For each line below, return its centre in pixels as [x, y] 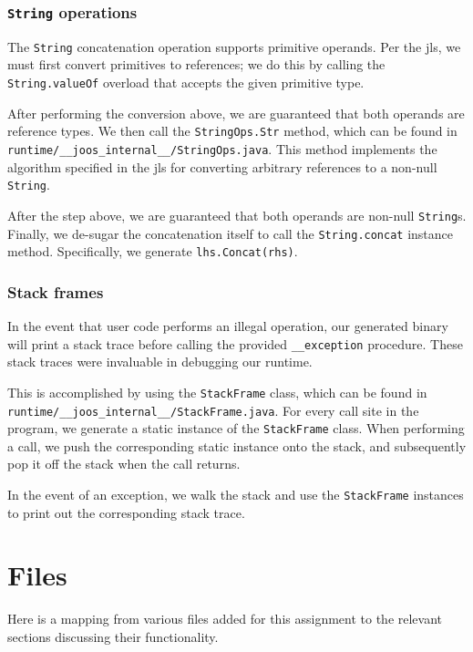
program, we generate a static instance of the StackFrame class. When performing [236, 428]
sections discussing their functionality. [113, 636]
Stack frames [56, 291]
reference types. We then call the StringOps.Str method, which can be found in [232, 131]
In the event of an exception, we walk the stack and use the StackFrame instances [236, 495]
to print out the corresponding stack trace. [126, 512]
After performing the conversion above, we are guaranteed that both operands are [236, 113]
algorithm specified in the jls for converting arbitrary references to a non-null [222, 166]
